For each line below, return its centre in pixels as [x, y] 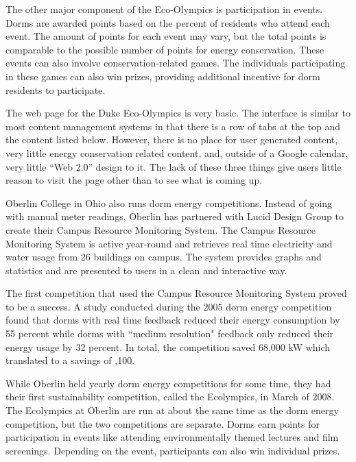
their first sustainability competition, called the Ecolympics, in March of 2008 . [170, 397]
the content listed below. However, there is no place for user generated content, [172, 139]
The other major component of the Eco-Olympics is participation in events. [164, 9]
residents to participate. [56, 89]
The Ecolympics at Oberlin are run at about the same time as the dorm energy [172, 410]
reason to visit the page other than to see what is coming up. [134, 180]
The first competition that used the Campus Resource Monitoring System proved [176, 293]
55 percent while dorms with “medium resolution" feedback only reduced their [170, 333]
